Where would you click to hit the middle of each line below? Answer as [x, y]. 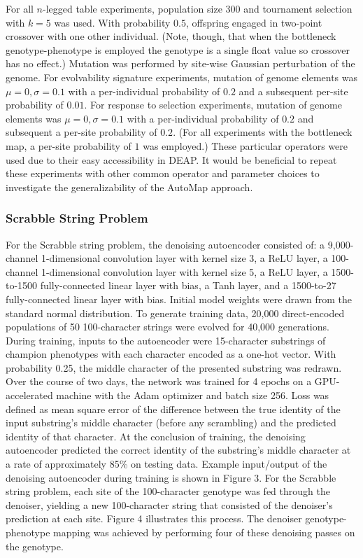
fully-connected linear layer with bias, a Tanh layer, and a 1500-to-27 [188, 285]
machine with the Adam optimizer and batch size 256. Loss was [193, 395]
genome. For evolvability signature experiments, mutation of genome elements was [182, 77]
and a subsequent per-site [293, 91]
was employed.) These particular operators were [245, 145]
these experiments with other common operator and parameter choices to [163, 173]
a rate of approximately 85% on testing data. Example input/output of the [166, 464]
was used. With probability [112, 22]
